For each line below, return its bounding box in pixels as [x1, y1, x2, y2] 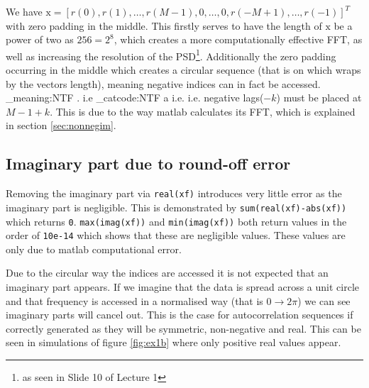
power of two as [6, 32, 74, 47]
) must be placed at [276, 90, 362, 105]
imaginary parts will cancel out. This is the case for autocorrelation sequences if [6, 307, 353, 322]
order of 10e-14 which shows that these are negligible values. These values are [6, 228, 346, 243]
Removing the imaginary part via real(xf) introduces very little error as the [6, 186, 342, 201]
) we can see [297, 293, 351, 308]
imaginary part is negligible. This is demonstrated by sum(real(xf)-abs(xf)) [6, 199, 347, 214]
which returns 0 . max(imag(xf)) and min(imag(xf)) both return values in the [6, 214, 347, 228]
